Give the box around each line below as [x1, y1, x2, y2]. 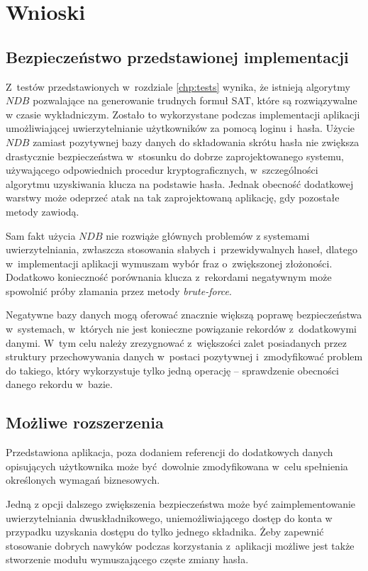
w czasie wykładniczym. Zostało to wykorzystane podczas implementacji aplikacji [6, 106, 360, 121]
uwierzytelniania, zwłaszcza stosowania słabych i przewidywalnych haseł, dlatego [6, 242, 357, 257]
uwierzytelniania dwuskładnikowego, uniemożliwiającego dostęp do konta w [6, 510, 333, 525]
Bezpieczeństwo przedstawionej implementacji [6, 45, 349, 67]
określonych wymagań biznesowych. [6, 472, 160, 487]
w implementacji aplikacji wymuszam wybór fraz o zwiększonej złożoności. [6, 255, 333, 270]
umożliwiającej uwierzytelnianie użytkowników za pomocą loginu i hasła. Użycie [6, 121, 355, 135]
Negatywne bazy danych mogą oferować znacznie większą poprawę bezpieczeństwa [6, 307, 362, 322]
